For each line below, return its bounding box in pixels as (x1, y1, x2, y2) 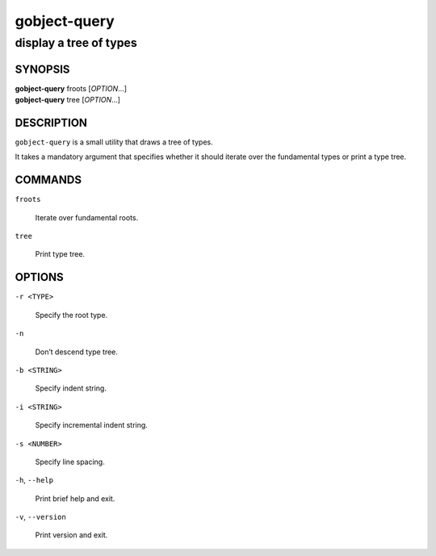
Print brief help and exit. (35, 493, 115, 504)
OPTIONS (15, 270, 64, 284)
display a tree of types (15, 36, 137, 50)
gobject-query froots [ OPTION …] (15, 83, 128, 93)
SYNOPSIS (15, 62, 70, 76)
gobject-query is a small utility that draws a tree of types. (15, 137, 213, 147)
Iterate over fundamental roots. (35, 212, 139, 222)
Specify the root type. (35, 310, 108, 320)
